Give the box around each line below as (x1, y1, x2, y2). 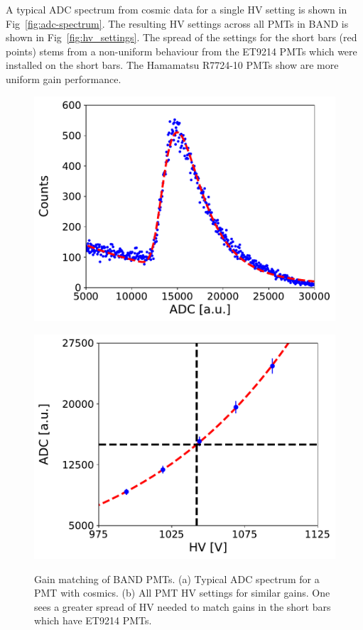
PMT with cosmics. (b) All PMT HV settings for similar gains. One (34, 585, 330, 600)
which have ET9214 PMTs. (34, 613, 152, 628)
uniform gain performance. (6, 71, 121, 86)
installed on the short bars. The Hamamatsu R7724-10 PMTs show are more (6, 58, 339, 72)
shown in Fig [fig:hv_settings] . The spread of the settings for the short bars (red (6, 30, 357, 45)
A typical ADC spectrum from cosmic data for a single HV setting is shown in (6, 2, 347, 16)
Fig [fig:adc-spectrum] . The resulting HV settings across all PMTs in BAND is (6, 16, 349, 31)
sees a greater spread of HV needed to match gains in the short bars (34, 599, 331, 614)
